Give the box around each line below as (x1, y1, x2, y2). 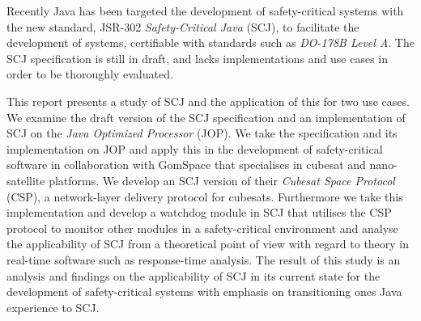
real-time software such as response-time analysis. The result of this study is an (6, 251, 401, 268)
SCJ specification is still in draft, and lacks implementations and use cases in (6, 49, 389, 66)
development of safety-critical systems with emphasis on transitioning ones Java (6, 283, 402, 300)
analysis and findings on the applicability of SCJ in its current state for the (6, 267, 381, 284)
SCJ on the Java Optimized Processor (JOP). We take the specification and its (6, 125, 398, 141)
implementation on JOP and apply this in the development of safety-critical (6, 140, 383, 157)
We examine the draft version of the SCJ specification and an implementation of (6, 108, 406, 125)
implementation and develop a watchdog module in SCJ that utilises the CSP (6, 204, 392, 221)
